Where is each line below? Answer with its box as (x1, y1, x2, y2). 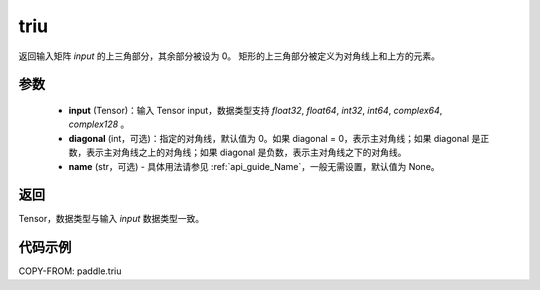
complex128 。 (68, 118, 130, 130)
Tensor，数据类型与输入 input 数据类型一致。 (18, 213, 205, 225)
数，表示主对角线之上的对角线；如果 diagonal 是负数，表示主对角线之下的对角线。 (68, 146, 407, 159)
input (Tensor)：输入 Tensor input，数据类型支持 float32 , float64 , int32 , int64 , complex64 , (68, 104, 443, 116)
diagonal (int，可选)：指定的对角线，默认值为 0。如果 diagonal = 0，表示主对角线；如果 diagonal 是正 (68, 132, 490, 144)
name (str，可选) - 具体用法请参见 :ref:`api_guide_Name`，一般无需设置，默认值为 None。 (68, 160, 440, 172)
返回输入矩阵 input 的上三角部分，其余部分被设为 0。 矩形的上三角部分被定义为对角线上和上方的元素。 (18, 50, 440, 62)
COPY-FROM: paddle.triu (18, 265, 122, 277)
